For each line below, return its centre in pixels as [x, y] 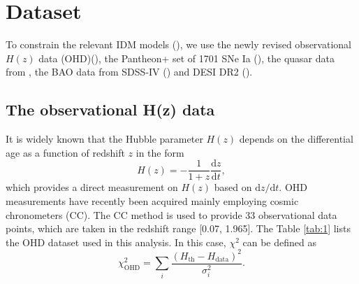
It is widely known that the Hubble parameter [104, 139]
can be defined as [279, 242]
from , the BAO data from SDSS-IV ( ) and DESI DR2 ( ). [129, 72]
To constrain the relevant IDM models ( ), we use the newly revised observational [178, 44]
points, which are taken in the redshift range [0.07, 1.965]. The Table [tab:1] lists [178, 228]
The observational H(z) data [110, 109]
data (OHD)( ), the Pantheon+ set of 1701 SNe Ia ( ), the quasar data [186, 58]
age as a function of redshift [65, 152]
